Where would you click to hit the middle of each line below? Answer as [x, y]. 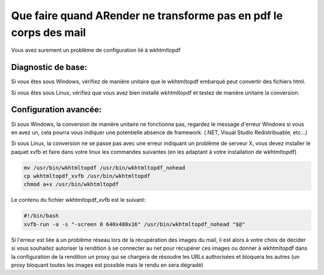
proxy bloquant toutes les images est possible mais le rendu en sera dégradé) [107, 265]
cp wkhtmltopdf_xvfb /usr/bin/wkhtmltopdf [87, 176]
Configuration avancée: [56, 110]
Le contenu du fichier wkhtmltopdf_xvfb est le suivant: [78, 200]
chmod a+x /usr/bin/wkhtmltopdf [71, 185]
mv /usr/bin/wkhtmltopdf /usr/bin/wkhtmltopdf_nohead [104, 167]
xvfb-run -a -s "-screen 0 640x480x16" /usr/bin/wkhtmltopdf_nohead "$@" [134, 224]
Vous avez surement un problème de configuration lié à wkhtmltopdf [96, 50]
